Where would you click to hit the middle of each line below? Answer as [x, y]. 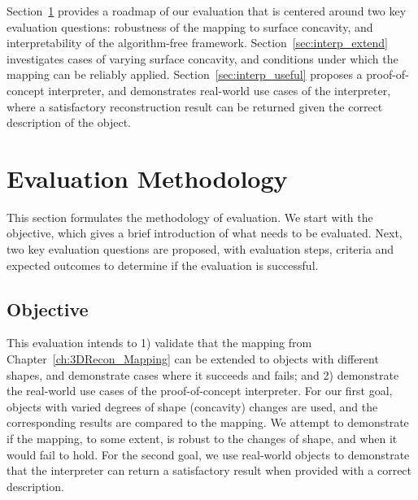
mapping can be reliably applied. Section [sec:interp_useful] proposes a [185, 74]
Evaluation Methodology [147, 178]
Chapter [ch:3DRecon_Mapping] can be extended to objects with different [193, 359]
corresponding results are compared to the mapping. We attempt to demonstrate [208, 422]
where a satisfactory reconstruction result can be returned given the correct [195, 106]
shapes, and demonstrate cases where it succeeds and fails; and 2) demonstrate [203, 374]
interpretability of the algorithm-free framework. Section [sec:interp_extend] [198, 43]
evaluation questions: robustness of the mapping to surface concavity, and [190, 26]
